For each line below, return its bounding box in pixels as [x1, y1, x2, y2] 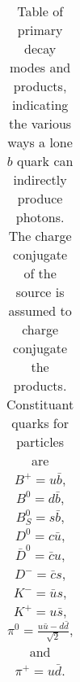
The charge [8, 226, 72, 245]
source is [15, 282, 65, 301]
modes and [10, 58, 71, 77]
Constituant [6, 395, 74, 413]
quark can [16, 151, 74, 170]
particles [16, 432, 65, 451]
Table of [17, 2, 64, 20]
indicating [11, 95, 69, 114]
